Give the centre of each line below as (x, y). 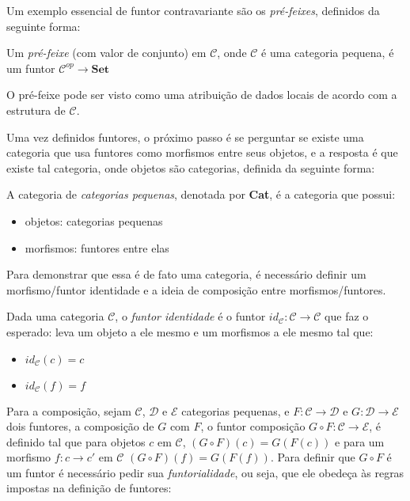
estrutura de (36, 110)
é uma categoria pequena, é (328, 53)
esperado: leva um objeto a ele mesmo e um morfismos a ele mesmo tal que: (190, 331)
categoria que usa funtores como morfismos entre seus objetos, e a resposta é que (202, 152)
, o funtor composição (253, 426)
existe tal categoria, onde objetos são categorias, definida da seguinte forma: (191, 167)
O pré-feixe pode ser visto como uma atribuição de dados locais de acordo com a (202, 95)
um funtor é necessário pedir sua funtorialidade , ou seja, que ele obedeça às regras (205, 472)
